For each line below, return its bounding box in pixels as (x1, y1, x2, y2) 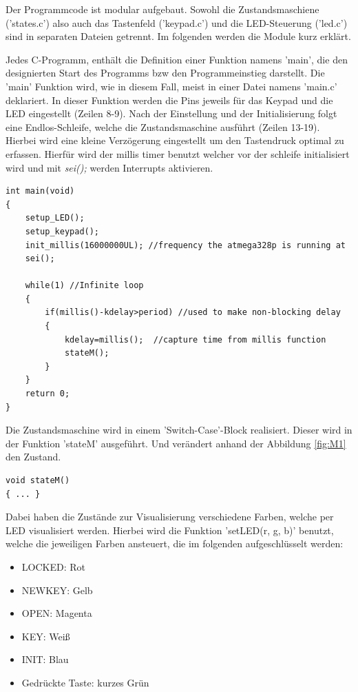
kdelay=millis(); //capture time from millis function (64, 334, 326, 345)
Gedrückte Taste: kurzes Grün (21, 675, 149, 689)
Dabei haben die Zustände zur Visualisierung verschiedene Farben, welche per (6, 509, 334, 524)
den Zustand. (6, 449, 61, 464)
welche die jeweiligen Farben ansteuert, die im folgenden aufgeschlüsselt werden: (6, 536, 344, 551)
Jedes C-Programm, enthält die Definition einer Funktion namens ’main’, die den (6, 52, 348, 66)
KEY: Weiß (21, 629, 70, 643)
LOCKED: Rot (21, 559, 85, 573)
